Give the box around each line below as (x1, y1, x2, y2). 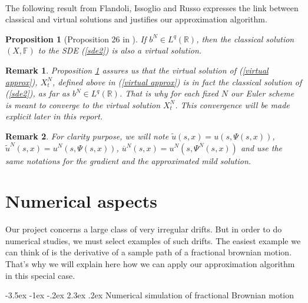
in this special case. (5, 269, 75, 281)
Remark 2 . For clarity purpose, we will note (5, 129, 169, 142)
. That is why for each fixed (119, 87, 218, 99)
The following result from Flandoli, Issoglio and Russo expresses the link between (5, 1, 299, 14)
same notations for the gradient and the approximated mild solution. (5, 154, 251, 167)
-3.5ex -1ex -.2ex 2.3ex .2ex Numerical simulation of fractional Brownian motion (5, 289, 294, 301)
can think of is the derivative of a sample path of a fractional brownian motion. (5, 246, 292, 258)
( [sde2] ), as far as (5, 87, 69, 99)
